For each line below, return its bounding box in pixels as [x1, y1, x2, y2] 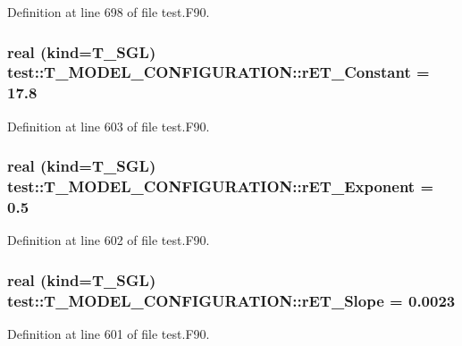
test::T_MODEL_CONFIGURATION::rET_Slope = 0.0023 [7, 289, 456, 311]
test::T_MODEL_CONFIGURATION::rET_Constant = [7, 61, 430, 83]
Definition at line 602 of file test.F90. [7, 231, 210, 249]
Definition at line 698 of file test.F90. [7, 3, 210, 21]
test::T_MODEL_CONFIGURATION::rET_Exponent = [7, 175, 434, 198]
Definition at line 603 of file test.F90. [7, 116, 210, 135]
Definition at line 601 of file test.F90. [7, 325, 210, 343]
